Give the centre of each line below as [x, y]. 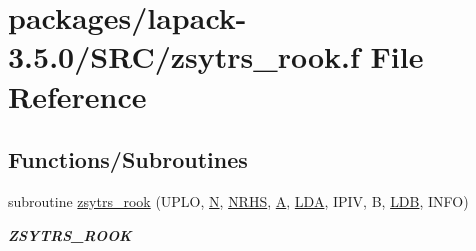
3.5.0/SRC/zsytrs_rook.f [184, 56]
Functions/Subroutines [128, 159]
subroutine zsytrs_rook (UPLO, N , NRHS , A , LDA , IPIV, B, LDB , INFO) [238, 200]
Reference [77, 95]
